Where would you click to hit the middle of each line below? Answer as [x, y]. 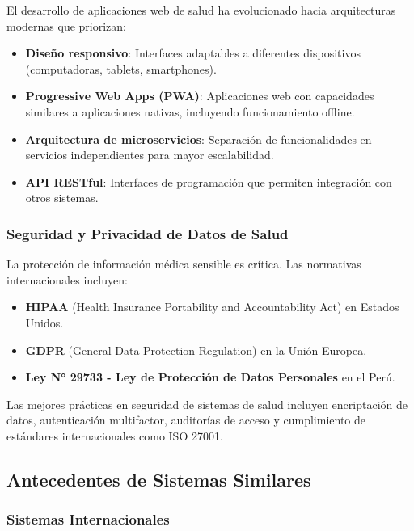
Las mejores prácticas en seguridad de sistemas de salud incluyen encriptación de [207, 404]
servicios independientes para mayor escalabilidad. [150, 155]
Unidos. [44, 322]
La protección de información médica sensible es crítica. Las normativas [184, 264]
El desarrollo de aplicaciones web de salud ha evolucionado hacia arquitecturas [201, 10]
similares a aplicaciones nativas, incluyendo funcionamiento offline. [190, 111]
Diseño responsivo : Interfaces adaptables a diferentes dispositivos [193, 53]
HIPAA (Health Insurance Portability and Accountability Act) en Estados [212, 307]
